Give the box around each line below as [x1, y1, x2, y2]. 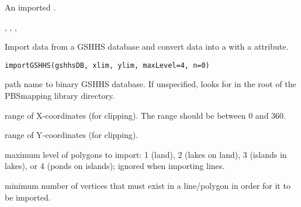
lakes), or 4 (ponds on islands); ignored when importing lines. [5, 160, 225, 172]
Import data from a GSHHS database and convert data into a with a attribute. [5, 40, 289, 53]
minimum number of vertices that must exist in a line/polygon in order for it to [5, 180, 290, 191]
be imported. [5, 191, 51, 203]
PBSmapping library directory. [5, 89, 115, 102]
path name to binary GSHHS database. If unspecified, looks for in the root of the [5, 78, 296, 90]
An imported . [5, 1, 56, 13]
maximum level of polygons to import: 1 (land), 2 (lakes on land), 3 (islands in [5, 148, 287, 160]
